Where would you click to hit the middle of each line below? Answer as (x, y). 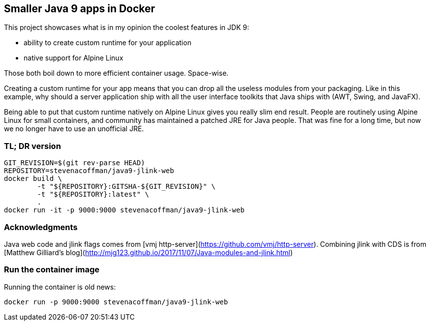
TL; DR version (32, 146)
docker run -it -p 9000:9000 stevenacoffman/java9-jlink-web (124, 210)
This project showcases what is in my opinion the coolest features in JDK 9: (127, 28)
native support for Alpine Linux (74, 58)
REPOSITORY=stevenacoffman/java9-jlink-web (89, 171)
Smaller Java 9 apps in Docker (80, 9)
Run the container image (52, 270)
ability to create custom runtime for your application (107, 43)
